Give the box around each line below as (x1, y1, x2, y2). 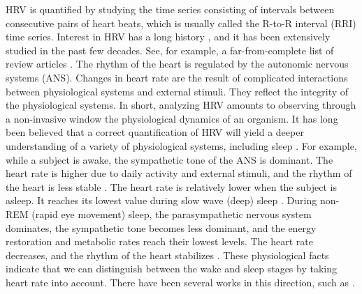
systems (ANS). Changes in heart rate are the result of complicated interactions (6, 70, 348, 84)
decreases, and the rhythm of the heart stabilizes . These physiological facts (6, 247, 329, 262)
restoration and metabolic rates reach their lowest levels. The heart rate (6, 234, 313, 249)
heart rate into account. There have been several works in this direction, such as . (6, 274, 355, 289)
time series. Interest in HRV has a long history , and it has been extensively (6, 29, 331, 44)
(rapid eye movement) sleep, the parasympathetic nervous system (31, 206, 312, 221)
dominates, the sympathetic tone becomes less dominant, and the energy (6, 220, 317, 235)
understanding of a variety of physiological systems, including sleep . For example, (6, 138, 357, 153)
